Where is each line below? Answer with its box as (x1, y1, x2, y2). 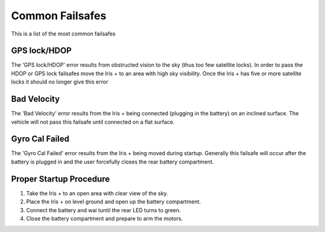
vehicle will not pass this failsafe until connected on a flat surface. (11, 118, 175, 126)
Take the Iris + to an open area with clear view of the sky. (26, 189, 169, 197)
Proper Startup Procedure (11, 174, 110, 184)
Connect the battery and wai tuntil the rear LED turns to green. (26, 206, 181, 213)
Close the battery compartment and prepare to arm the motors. (26, 215, 183, 222)
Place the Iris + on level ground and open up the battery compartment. (26, 198, 201, 206)
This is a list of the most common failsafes (11, 30, 116, 37)
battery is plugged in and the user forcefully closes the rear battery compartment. (11, 158, 214, 165)
